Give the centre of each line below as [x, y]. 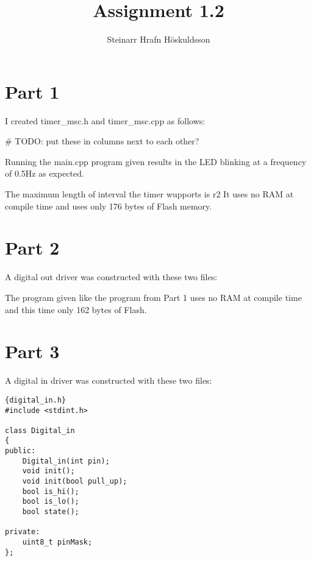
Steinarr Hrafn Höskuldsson [159, 39]
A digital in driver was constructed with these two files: [109, 380]
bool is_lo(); [51, 502]
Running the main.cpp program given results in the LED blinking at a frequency [156, 161]
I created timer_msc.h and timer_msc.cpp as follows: [105, 120]
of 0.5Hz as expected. [45, 173]
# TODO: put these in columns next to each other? [102, 141]
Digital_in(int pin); [66, 461]
